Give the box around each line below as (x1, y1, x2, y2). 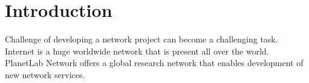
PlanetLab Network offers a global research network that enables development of (5, 56, 304, 69)
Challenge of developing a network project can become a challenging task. (5, 33, 278, 45)
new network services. (5, 68, 85, 81)
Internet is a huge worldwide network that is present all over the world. (5, 44, 269, 57)
